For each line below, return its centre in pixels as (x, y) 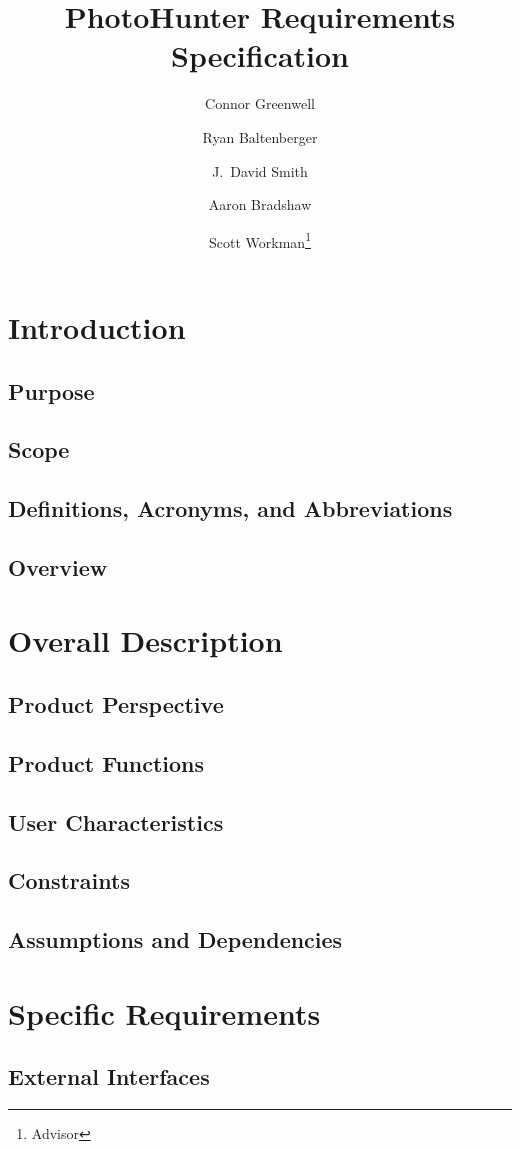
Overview (58, 566)
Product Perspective (116, 704)
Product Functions (106, 762)
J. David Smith (260, 170)
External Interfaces (109, 1076)
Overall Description (145, 640)
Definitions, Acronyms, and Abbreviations (230, 508)
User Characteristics (116, 821)
